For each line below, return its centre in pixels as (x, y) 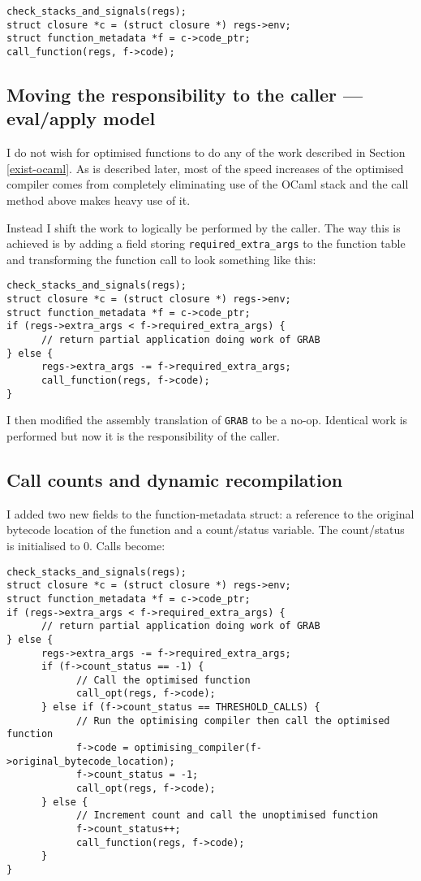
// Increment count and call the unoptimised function (227, 816)
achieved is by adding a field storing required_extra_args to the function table (206, 243)
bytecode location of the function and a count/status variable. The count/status (206, 529)
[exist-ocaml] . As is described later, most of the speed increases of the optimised (205, 168)
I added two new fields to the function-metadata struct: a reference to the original (210, 513)
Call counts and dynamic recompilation (175, 479)
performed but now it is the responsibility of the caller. (143, 436)
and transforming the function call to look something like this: (161, 259)
